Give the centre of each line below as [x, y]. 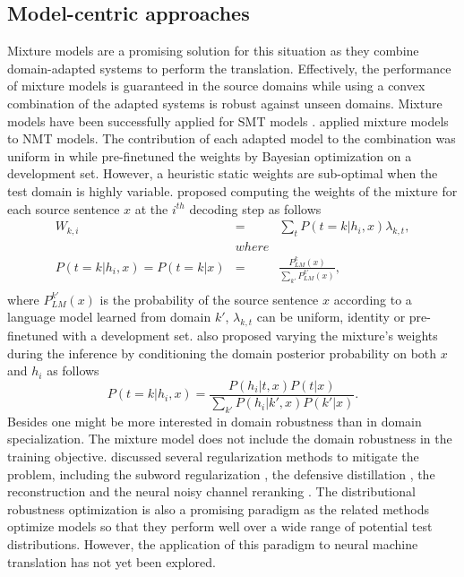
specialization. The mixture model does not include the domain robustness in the [230, 439]
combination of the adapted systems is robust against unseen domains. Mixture [225, 103]
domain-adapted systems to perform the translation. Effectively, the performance [229, 68]
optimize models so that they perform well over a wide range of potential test [220, 526]
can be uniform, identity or [331, 317]
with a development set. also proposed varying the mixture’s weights [250, 336]
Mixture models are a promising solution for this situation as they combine [213, 51]
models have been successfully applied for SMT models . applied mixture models [228, 121]
